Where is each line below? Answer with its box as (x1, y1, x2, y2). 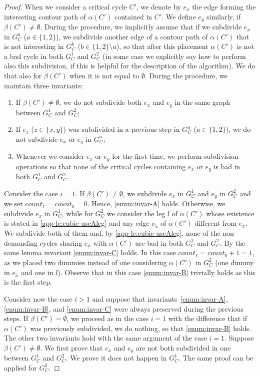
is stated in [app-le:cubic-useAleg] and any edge (4, 218, 149, 228)
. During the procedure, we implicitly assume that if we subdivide (40, 21, 242, 32)
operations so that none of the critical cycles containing (15, 161, 186, 171)
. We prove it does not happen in (65, 353, 167, 363)
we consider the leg (106, 208, 165, 218)
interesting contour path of (4, 11, 86, 21)
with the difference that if (168, 313, 247, 324)
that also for (4, 70, 42, 81)
